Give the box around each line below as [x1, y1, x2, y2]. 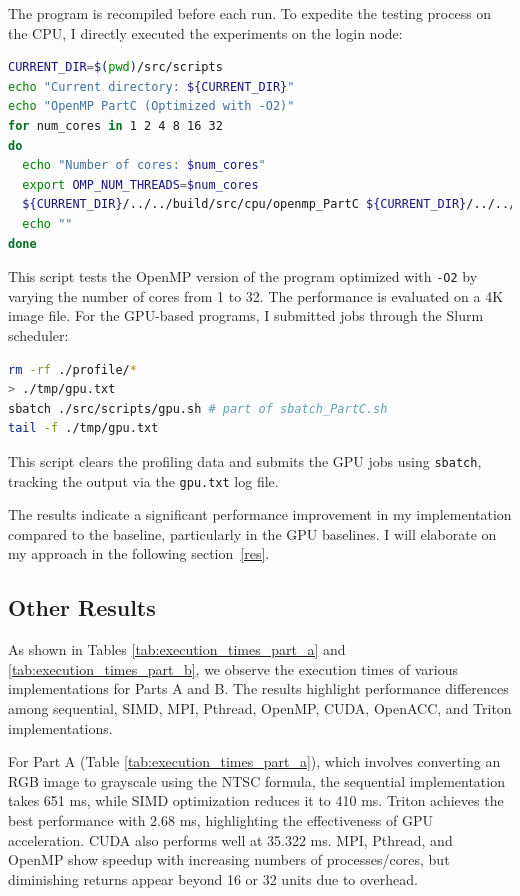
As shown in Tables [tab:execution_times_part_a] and [8, 639, 346, 660]
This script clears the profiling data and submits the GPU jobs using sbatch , [8, 450, 482, 471]
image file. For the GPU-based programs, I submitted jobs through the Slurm [8, 305, 484, 326]
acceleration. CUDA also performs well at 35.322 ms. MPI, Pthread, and [8, 829, 453, 850]
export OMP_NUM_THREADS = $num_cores [22, 177, 259, 192]
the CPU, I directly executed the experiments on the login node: [8, 22, 403, 43]
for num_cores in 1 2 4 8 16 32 [8, 118, 223, 133]
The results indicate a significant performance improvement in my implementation [8, 504, 512, 525]
